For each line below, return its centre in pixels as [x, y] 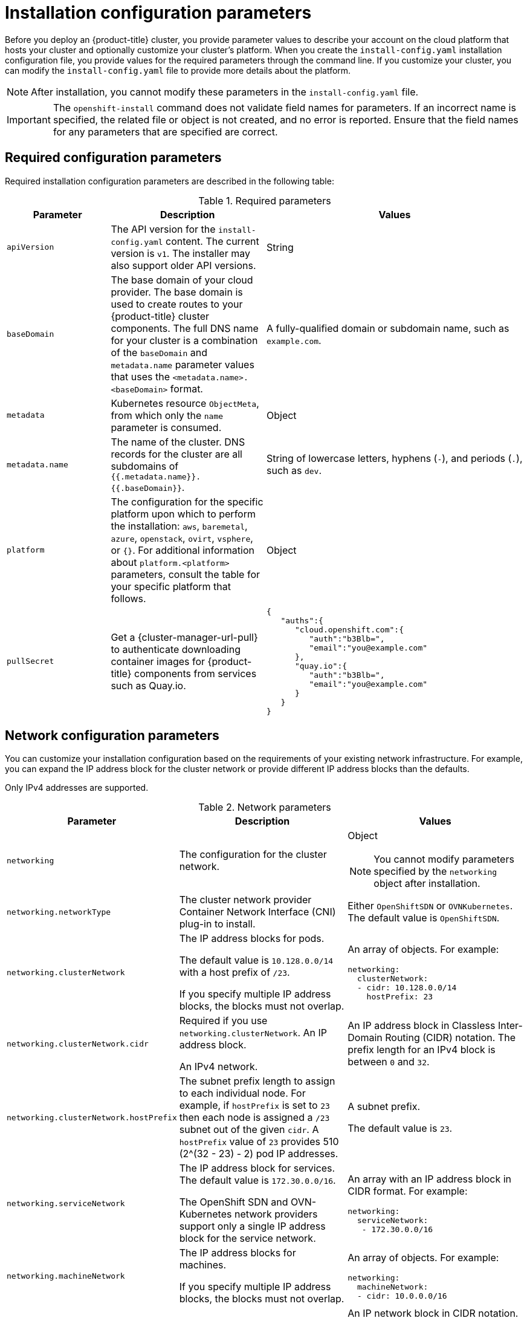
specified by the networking [435, 872]
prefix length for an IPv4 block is [422, 1050]
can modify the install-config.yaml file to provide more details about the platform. [178, 70]
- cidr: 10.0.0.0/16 [402, 1296]
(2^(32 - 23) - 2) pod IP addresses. [259, 1154]
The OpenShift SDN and [234, 1202]
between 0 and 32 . [389, 1062]
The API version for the [163, 229]
